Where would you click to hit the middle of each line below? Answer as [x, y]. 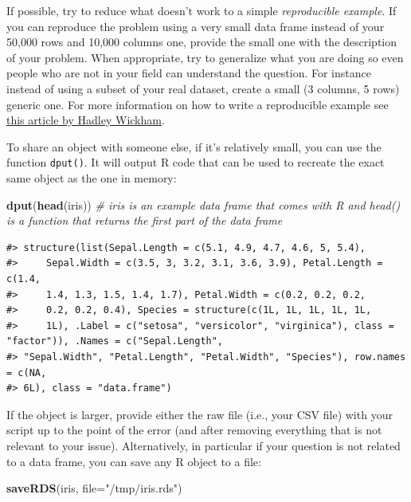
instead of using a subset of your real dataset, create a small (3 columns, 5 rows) [203, 88]
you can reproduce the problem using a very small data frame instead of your [196, 26]
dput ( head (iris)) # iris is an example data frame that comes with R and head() [204, 204]
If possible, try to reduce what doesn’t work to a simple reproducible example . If [202, 10]
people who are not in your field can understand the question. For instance [189, 73]
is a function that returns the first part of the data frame [145, 220]
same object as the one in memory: [92, 178]
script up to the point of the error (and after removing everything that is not [194, 430]
